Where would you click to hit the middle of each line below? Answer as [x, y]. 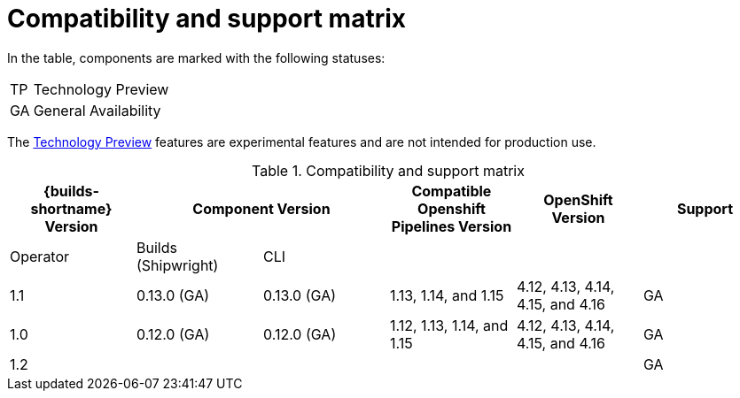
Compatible [452, 191]
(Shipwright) [177, 265]
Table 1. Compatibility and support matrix [388, 170]
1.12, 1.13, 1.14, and [449, 325]
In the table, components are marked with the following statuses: [196, 57]
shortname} [71, 208]
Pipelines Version [452, 226]
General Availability [97, 110]
